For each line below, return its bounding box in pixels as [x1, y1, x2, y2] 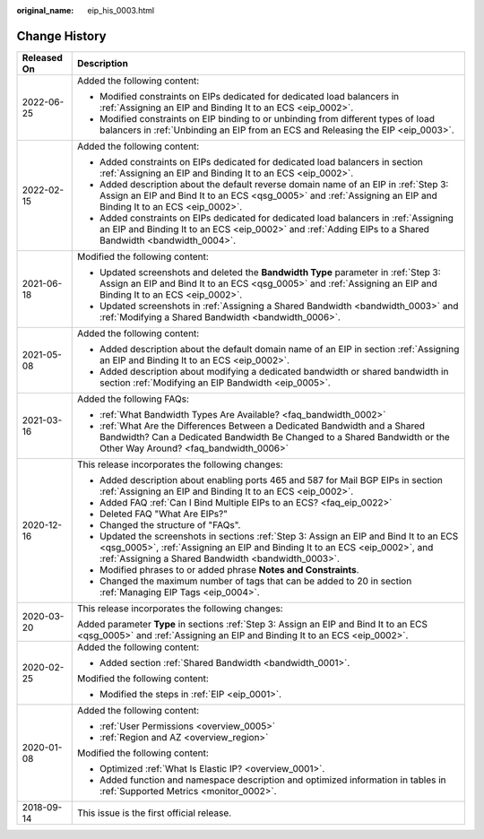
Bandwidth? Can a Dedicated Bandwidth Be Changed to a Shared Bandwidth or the [99, 430, 450, 443]
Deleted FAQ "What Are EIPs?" [99, 507, 229, 520]
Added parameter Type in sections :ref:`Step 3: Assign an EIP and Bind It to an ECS [76, 618, 428, 630]
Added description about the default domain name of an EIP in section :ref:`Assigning [99, 342, 460, 355]
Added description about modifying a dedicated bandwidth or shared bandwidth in [99, 365, 449, 377]
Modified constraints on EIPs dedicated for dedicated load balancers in [99, 90, 399, 102]
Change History [16, 28, 107, 44]
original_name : [16, 5, 74, 15]
